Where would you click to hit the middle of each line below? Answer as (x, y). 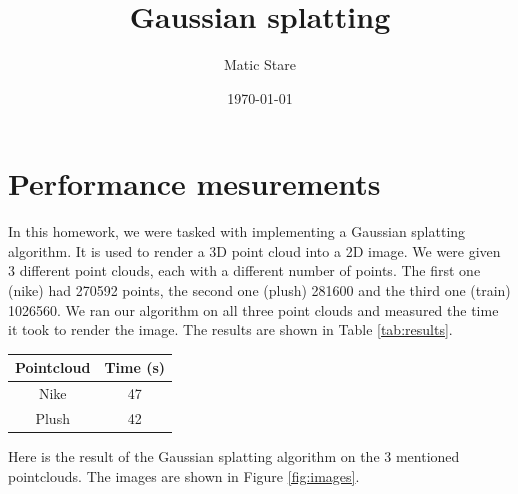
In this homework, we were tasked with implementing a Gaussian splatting (237, 231)
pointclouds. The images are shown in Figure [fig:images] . (184, 475)
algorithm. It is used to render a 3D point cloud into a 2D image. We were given (254, 250)
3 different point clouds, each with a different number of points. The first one (244, 270)
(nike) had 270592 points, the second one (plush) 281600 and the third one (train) (259, 290)
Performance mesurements (194, 183)
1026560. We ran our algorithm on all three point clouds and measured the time (253, 309)
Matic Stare (260, 64)
